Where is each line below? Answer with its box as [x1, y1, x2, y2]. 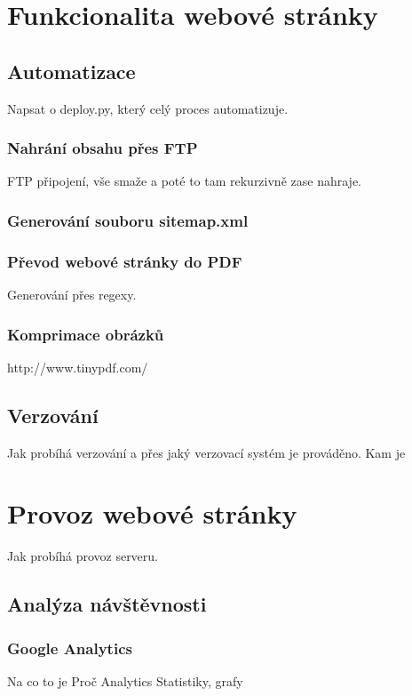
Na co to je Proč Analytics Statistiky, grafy [7, 671, 243, 690]
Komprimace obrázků [7, 323, 164, 345]
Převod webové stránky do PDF [7, 250, 242, 272]
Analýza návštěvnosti [7, 590, 207, 618]
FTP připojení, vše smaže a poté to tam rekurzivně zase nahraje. [7, 172, 361, 190]
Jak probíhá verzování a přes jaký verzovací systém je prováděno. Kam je [7, 443, 406, 461]
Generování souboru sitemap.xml [7, 209, 249, 231]
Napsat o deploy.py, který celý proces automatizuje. [7, 99, 289, 117]
